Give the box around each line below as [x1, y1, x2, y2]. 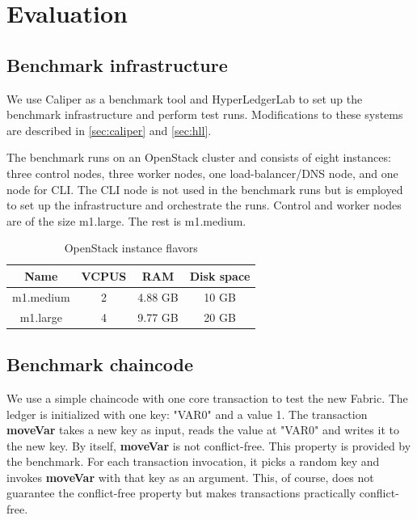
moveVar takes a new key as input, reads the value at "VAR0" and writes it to [6, 421, 399, 438]
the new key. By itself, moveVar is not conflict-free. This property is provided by [6, 437, 411, 454]
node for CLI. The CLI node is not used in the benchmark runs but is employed [6, 180, 403, 197]
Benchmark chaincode [6, 352, 194, 377]
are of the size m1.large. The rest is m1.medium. [6, 212, 246, 229]
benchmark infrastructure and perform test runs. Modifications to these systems [6, 106, 403, 123]
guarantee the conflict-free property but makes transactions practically [6, 484, 356, 501]
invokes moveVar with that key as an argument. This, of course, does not [6, 468, 374, 485]
